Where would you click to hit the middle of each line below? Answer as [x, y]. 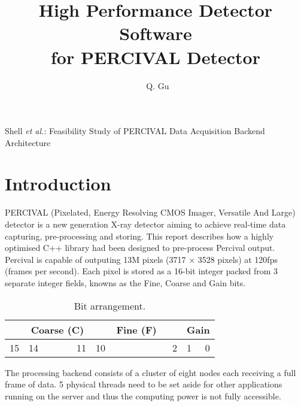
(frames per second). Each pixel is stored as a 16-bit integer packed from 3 [142, 271]
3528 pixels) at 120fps [238, 259]
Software [156, 33]
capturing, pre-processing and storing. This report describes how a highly [139, 236]
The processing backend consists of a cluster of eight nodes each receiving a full [150, 372]
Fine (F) [136, 329]
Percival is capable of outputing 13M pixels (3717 [95, 259]
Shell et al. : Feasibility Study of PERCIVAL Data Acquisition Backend [135, 131]
